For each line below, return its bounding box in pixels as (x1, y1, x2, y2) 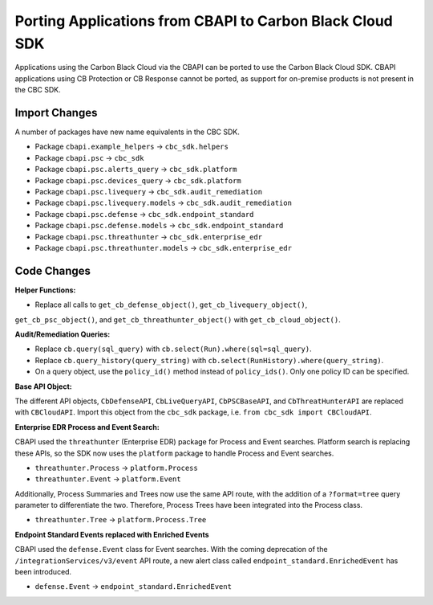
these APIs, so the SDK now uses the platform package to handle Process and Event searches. (14, 448, 334, 458)
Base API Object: (14, 382, 72, 391)
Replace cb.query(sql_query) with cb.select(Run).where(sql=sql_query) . (34, 344, 312, 354)
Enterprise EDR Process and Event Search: (14, 422, 160, 431)
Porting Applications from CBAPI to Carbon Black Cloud (14, 12, 393, 30)
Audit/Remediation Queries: (14, 329, 111, 339)
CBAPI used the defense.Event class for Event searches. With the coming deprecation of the (14, 545, 328, 554)
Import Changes (14, 105, 98, 120)
